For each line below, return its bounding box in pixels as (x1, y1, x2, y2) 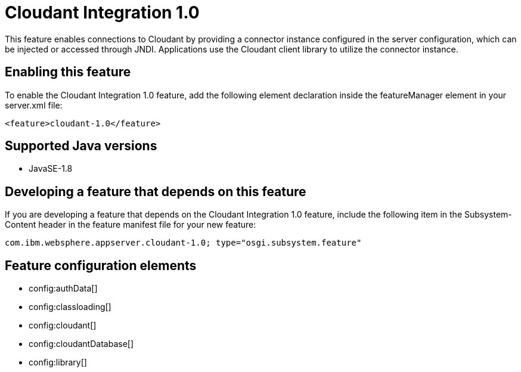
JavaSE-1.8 (29, 163, 73, 174)
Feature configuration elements (5, 258, 197, 273)
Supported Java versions (5, 138, 157, 154)
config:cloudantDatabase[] (29, 339, 134, 349)
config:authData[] (29, 283, 98, 294)
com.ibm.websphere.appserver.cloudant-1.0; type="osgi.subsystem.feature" (5, 238, 362, 248)
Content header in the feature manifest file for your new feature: (5, 219, 256, 230)
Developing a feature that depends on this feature (5, 184, 306, 199)
